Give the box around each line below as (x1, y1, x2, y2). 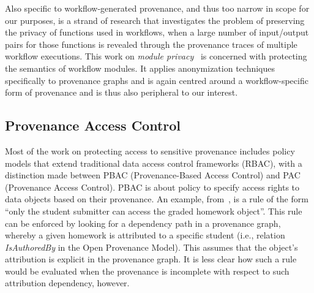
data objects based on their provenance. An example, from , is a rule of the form (5, 192, 308, 205)
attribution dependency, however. (5, 276, 130, 289)
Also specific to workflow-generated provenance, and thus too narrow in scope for (5, 2, 310, 14)
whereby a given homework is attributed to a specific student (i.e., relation (5, 229, 285, 242)
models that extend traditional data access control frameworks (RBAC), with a (5, 156, 302, 169)
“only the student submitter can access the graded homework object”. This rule (5, 204, 302, 217)
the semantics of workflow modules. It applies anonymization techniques (5, 61, 275, 74)
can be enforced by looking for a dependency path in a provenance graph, (5, 216, 281, 229)
